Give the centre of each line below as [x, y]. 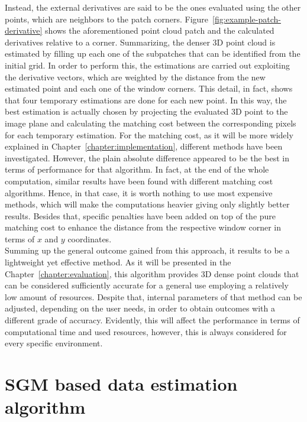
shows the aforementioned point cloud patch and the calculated [160, 30]
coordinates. [90, 238]
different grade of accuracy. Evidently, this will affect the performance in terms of [152, 320]
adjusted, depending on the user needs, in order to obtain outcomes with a [140, 308]
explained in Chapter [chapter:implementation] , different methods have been [144, 146]
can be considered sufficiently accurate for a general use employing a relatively [147, 285]
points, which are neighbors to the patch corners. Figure [107, 19]
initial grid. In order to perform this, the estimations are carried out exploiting [148, 65]
